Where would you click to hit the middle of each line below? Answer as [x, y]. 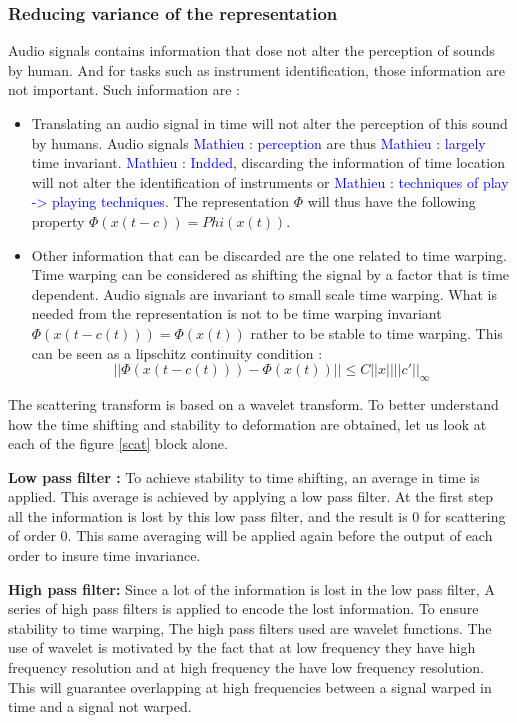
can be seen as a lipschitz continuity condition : [177, 352]
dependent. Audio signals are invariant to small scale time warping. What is [264, 293]
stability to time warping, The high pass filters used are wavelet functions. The [250, 627]
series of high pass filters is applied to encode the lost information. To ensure [243, 608]
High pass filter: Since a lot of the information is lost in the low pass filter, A [251, 588]
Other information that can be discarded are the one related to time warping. [269, 254]
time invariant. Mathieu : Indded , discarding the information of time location [268, 162]
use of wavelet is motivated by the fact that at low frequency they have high [242, 647]
